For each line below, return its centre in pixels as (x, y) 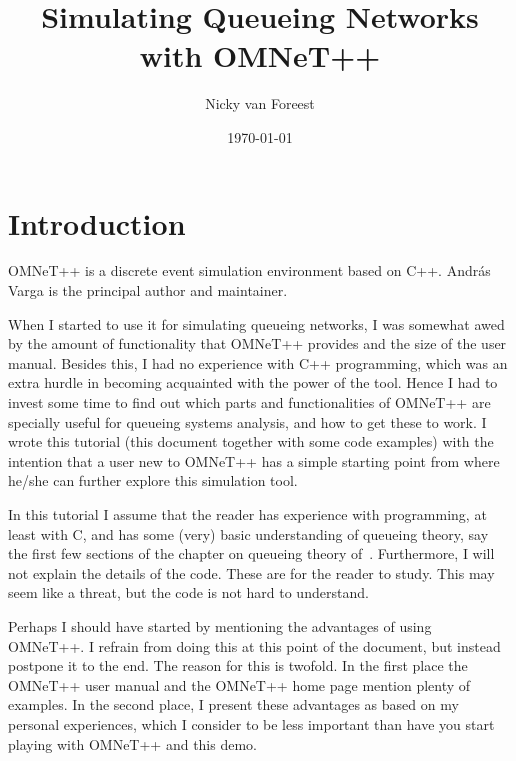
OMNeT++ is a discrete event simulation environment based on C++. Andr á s (249, 270)
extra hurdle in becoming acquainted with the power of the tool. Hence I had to (253, 382)
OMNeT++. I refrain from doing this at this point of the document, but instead (254, 645)
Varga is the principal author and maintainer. (148, 290)
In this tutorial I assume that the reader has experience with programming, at (247, 513)
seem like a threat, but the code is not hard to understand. (188, 592)
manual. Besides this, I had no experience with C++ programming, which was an (258, 362)
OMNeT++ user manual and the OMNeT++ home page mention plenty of (239, 684)
